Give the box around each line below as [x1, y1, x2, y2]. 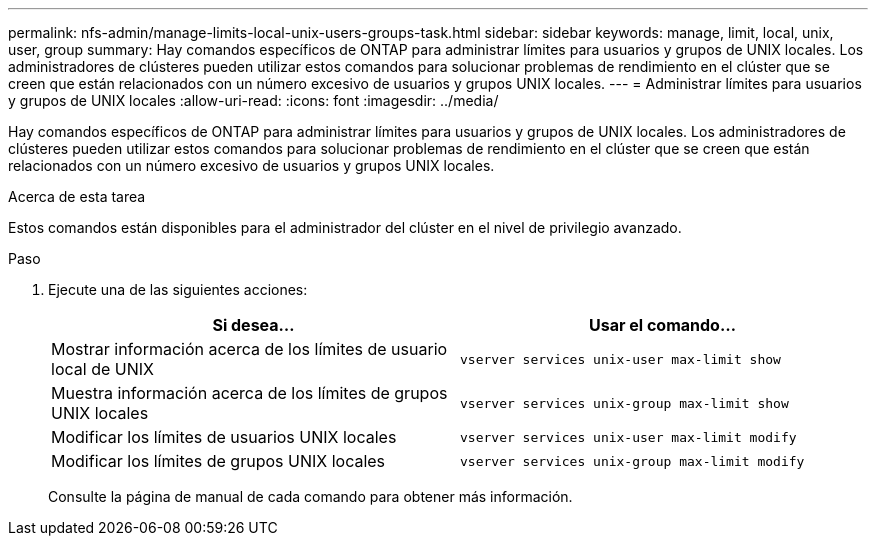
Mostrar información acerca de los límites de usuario [51, 339, 448, 359]
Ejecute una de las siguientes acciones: [48, 281, 308, 298]
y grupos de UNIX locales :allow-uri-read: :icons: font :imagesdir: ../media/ [8, 92, 499, 109]
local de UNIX [51, 359, 154, 379]
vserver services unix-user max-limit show [460, 351, 781, 367]
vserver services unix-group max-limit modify [460, 453, 805, 469]
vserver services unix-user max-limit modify [460, 429, 797, 445]
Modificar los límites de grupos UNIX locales [51, 451, 386, 471]
